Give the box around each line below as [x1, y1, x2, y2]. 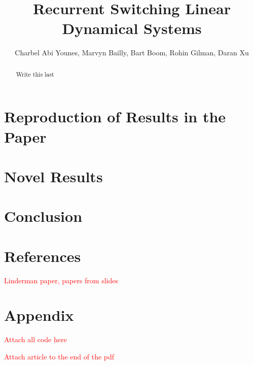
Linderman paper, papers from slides [4, 275, 118, 285]
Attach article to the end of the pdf [4, 351, 115, 361]
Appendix [4, 305, 74, 325]
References [4, 245, 81, 266]
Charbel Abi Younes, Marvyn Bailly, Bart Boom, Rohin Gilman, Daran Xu [15, 47, 249, 58]
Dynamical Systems [62, 18, 202, 39]
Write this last [16, 70, 54, 78]
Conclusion [4, 206, 83, 226]
